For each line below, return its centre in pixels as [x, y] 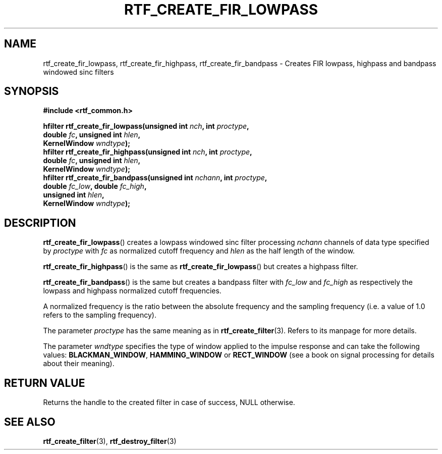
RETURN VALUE [45, 383]
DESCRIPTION [40, 223]
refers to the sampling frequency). [100, 315]
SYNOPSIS [32, 91]
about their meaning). [79, 364]
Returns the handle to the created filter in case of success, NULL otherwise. [169, 402]
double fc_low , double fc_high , [95, 186]
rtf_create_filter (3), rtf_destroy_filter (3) [110, 441]
